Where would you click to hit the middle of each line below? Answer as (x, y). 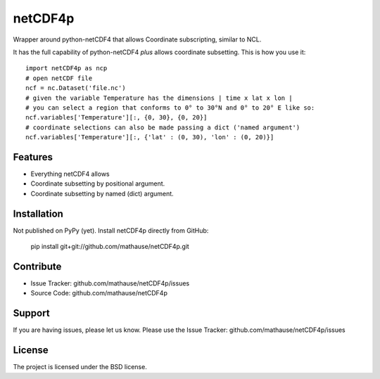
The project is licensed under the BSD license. (80, 367)
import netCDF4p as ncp (66, 68)
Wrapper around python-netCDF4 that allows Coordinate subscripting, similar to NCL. (137, 39)
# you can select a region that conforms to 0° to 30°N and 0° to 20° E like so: (170, 108)
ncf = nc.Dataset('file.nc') (76, 88)
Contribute (37, 266)
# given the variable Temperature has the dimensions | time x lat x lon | (159, 98)
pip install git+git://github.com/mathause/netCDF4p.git (110, 247)
